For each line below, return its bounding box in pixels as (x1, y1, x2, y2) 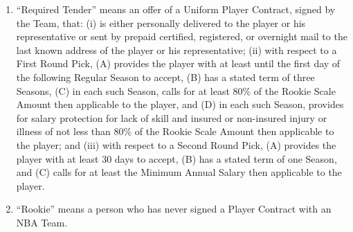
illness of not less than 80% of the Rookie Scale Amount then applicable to (16, 124, 334, 139)
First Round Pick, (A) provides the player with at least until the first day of (16, 56, 341, 71)
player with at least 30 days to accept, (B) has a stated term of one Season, (16, 151, 337, 166)
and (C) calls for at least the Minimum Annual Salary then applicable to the (16, 165, 342, 179)
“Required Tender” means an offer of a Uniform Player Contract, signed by (16, 2, 336, 16)
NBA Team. (16, 215, 68, 229)
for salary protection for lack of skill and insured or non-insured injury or (16, 110, 327, 125)
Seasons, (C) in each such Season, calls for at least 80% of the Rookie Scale (16, 83, 336, 98)
